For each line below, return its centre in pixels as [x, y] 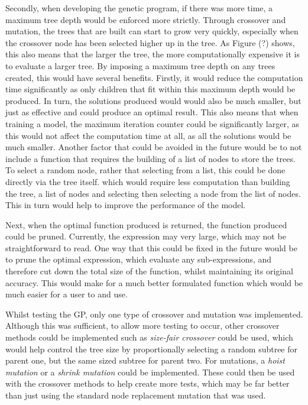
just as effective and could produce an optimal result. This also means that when [152, 112]
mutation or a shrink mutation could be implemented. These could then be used [150, 372]
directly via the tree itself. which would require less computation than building [148, 181]
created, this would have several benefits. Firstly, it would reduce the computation [154, 77]
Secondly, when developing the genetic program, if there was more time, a [139, 8]
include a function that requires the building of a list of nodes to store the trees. [150, 158]
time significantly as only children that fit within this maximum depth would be [150, 89]
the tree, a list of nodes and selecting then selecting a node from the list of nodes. [153, 193]
